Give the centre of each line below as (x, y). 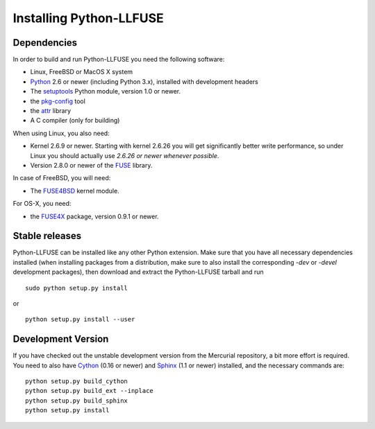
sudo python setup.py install (77, 288)
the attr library (51, 111)
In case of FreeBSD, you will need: (62, 178)
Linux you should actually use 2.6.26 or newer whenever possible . (125, 155)
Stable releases (47, 236)
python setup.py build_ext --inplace (90, 391)
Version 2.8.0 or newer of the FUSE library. (91, 165)
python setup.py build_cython (77, 382)
